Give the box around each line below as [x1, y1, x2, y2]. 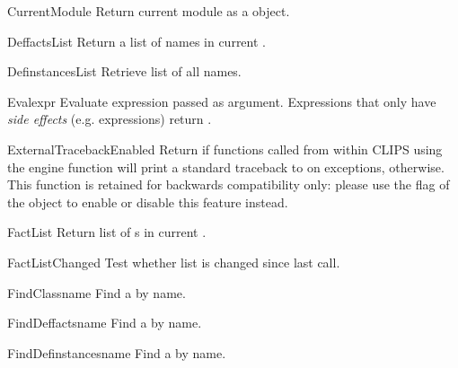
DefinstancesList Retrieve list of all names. [7, 62, 242, 81]
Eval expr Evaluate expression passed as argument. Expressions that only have [7, 92, 436, 110]
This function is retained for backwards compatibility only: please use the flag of [7, 175, 450, 194]
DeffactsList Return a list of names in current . [7, 31, 266, 50]
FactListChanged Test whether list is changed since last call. [7, 252, 340, 271]
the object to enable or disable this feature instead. [7, 192, 288, 211]
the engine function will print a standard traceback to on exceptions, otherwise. [7, 157, 445, 176]
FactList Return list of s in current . [7, 223, 207, 241]
